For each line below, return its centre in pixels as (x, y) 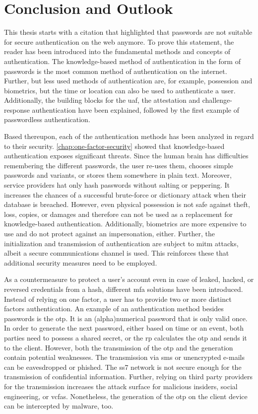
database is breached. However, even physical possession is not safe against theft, (127, 204)
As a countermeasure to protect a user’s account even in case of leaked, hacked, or (129, 279)
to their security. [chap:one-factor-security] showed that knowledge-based (114, 146)
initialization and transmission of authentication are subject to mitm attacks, (121, 243)
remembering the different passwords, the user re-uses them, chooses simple (119, 165)
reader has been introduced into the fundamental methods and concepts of (117, 51)
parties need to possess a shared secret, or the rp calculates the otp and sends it (126, 337)
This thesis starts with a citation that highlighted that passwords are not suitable (128, 32)
